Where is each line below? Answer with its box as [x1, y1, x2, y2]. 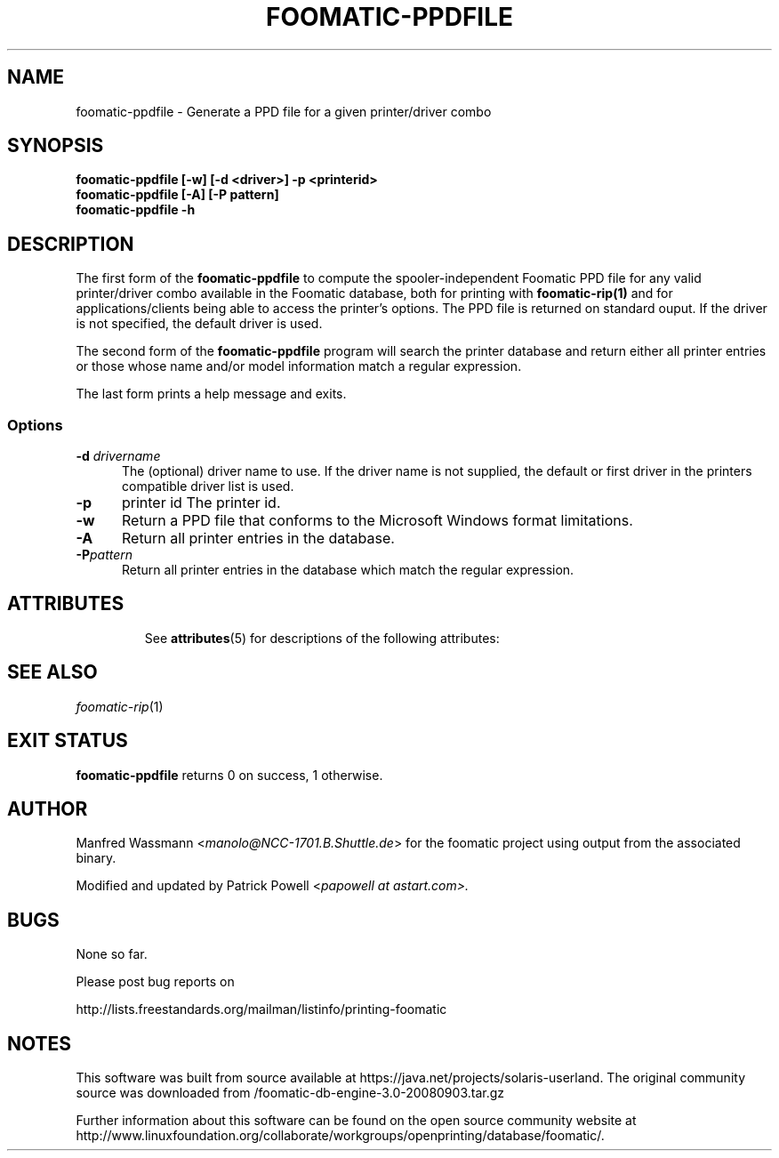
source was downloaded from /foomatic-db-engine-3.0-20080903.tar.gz [76, 1085, 505, 1101]
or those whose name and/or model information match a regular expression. [76, 358, 522, 374]
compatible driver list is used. [122, 478, 294, 495]
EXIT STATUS [7, 729, 128, 752]
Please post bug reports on [76, 974, 235, 990]
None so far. [76, 946, 148, 962]
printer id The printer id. [121, 494, 281, 512]
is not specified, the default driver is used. [76, 316, 323, 332]
